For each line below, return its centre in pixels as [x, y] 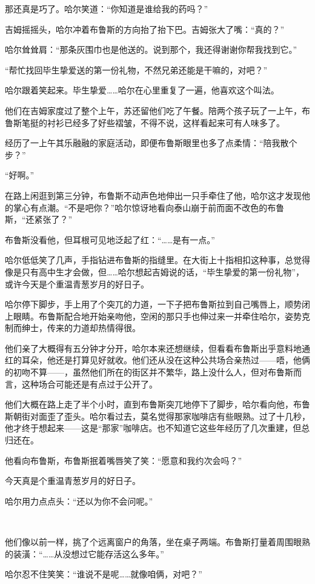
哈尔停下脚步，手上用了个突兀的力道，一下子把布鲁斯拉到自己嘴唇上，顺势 [153, 304]
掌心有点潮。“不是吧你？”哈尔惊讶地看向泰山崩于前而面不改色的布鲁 [149, 207]
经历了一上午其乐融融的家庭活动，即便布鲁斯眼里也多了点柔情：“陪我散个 [151, 143]
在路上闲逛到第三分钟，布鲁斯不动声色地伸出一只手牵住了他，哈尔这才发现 [153, 195]
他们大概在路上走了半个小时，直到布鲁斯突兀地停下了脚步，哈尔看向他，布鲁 [157, 404]
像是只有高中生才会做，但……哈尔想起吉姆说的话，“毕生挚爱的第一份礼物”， [154, 271]
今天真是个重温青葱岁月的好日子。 [73, 481]
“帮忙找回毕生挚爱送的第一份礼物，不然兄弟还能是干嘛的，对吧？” [136, 69]
